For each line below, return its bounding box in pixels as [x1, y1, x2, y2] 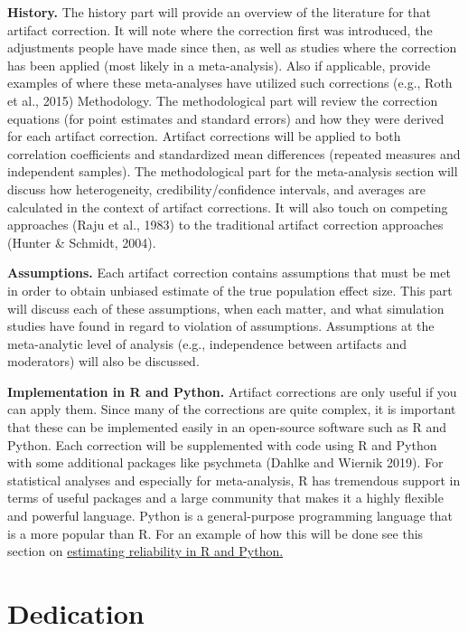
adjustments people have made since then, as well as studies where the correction [7, 38, 457, 57]
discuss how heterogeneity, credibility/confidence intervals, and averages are [7, 179, 426, 198]
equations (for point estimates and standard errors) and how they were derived [7, 108, 445, 127]
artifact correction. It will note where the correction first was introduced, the [7, 20, 433, 39]
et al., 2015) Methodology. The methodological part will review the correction [7, 90, 438, 109]
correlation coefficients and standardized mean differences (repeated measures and [7, 144, 461, 163]
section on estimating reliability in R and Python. [7, 542, 284, 560]
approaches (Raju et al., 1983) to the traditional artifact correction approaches [7, 215, 444, 234]
